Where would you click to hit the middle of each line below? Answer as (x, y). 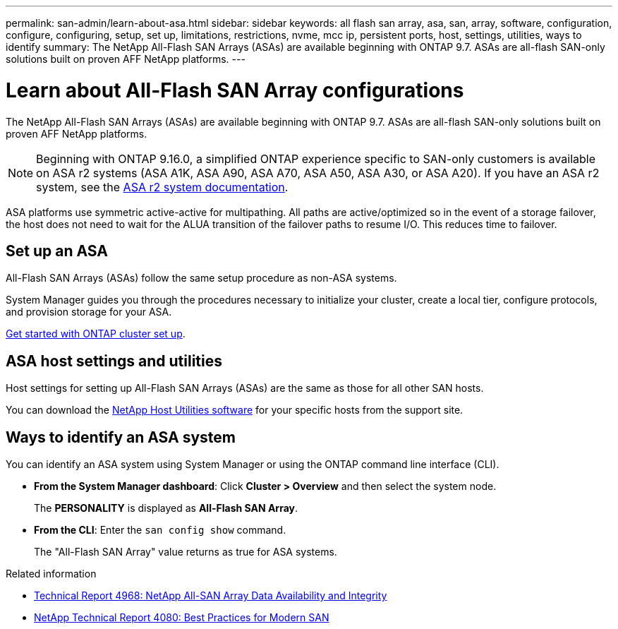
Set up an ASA (57, 251)
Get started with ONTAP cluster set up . (96, 334)
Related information (51, 574)
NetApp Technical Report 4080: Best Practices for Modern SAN (182, 618)
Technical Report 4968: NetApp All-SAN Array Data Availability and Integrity (211, 596)
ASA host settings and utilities (114, 361)
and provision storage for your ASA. (89, 312)
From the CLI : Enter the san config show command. (160, 530)
